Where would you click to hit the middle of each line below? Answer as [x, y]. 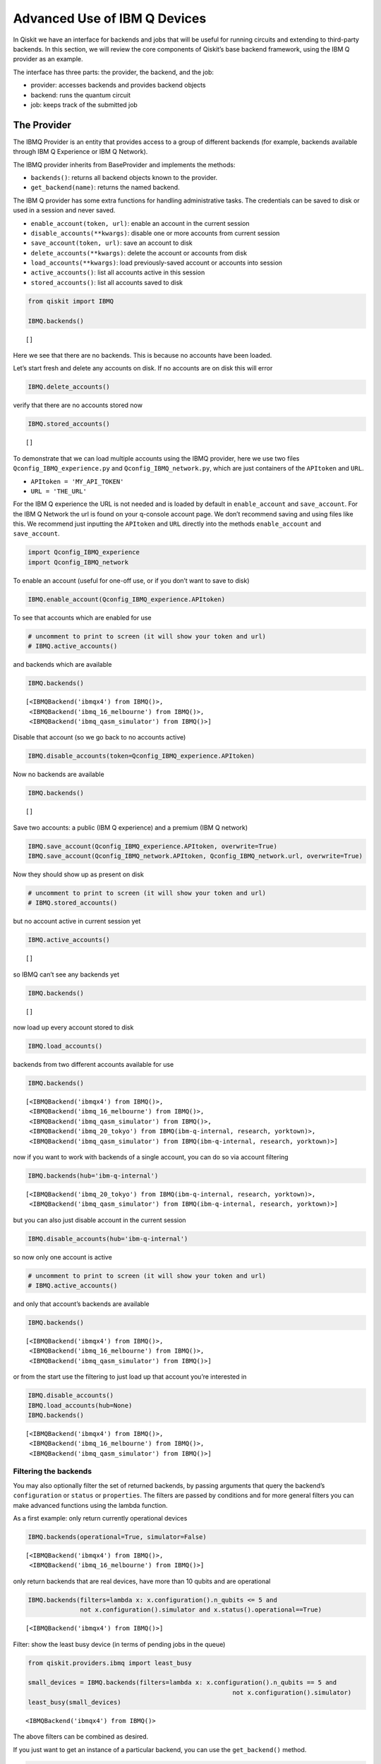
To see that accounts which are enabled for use [82, 617]
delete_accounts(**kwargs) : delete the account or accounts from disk [139, 253]
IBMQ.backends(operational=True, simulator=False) [117, 1537]
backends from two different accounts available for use [93, 1065]
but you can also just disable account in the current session [99, 1220]
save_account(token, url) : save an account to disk [112, 243]
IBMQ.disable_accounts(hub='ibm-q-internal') [108, 1239]
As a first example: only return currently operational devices [100, 1518]
